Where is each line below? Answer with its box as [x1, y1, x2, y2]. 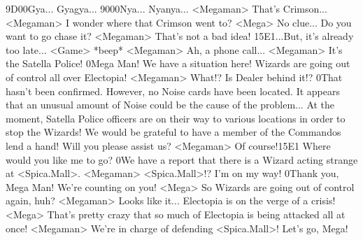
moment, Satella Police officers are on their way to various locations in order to [6, 111, 346, 125]
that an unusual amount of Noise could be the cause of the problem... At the [6, 97, 335, 112]
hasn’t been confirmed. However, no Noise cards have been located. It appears [6, 83, 340, 98]
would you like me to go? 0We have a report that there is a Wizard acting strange [6, 152, 358, 167]
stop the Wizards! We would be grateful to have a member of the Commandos [6, 125, 341, 139]
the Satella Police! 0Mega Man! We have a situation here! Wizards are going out [6, 56, 350, 71]
